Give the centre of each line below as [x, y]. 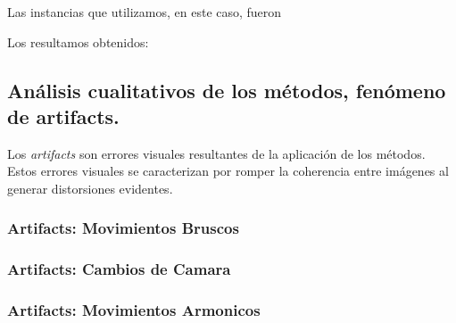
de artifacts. [63, 116]
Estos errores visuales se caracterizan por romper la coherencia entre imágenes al [228, 171]
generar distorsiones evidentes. [90, 188]
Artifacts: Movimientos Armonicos [134, 310]
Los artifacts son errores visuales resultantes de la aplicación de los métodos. [216, 153]
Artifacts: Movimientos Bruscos [123, 228]
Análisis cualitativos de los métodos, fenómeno [227, 90]
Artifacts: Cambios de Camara [119, 269]
